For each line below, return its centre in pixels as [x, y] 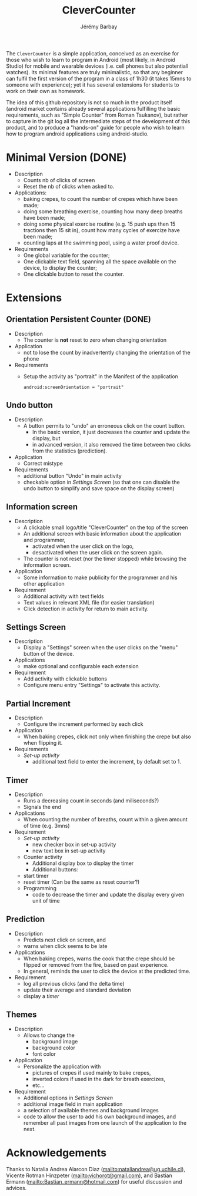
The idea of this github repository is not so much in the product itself [89, 102]
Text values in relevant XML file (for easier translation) [89, 602]
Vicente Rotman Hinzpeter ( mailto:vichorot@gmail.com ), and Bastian [89, 1175]
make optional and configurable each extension [81, 666]
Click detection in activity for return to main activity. [86, 609]
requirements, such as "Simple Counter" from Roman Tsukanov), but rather [97, 115]
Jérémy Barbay [99, 27]
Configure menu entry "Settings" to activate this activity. [92, 685]
